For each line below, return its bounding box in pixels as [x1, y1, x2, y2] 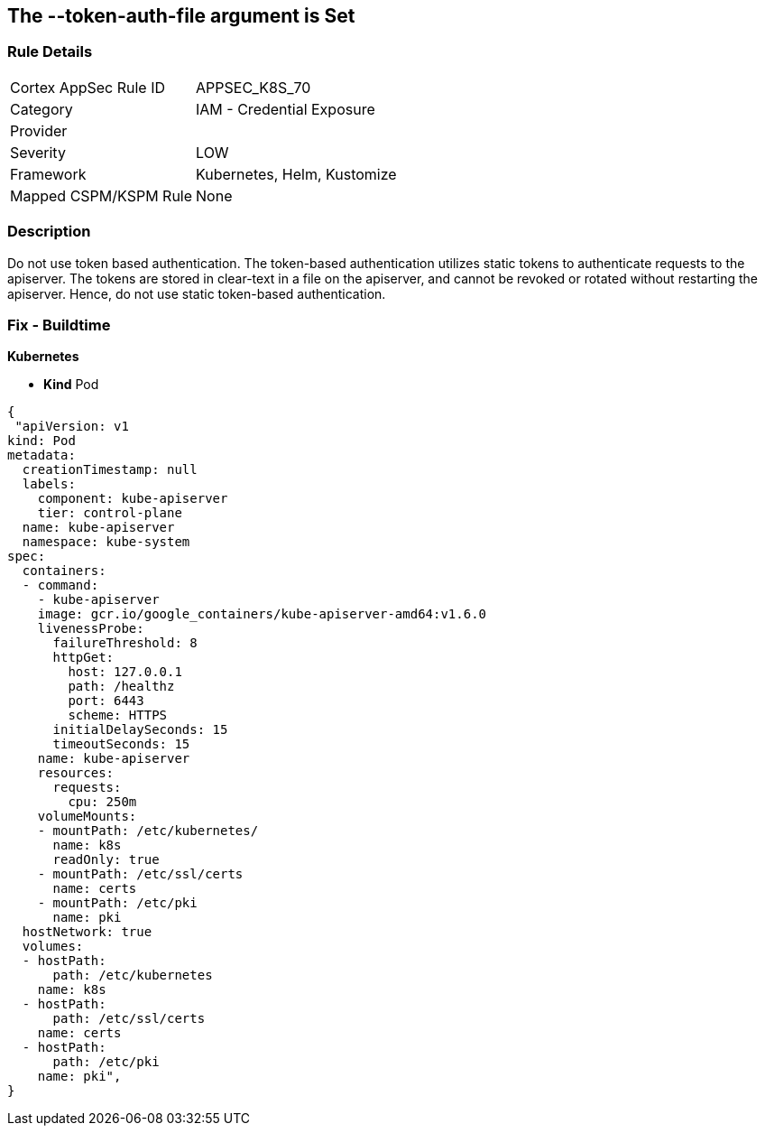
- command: [22, 578, 99, 593]
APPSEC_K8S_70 [196, 78, 311, 97]
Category [10, 99, 73, 118]
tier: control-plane [37, 506, 182, 521]
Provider [10, 121, 68, 140]
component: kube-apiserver [37, 491, 228, 506]
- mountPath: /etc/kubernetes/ [37, 823, 259, 839]
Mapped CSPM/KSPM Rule [10, 186, 193, 205]
